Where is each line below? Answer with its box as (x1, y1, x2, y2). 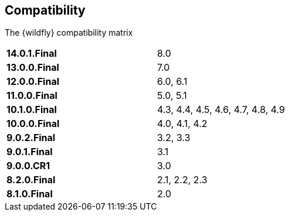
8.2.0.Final (6, 174, 56, 186)
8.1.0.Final (6, 188, 53, 200)
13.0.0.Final (6, 61, 59, 74)
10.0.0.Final (6, 118, 60, 130)
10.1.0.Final (6, 104, 57, 116)
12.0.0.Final (6, 76, 60, 88)
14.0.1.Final (6, 47, 57, 60)
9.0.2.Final (6, 132, 56, 144)
